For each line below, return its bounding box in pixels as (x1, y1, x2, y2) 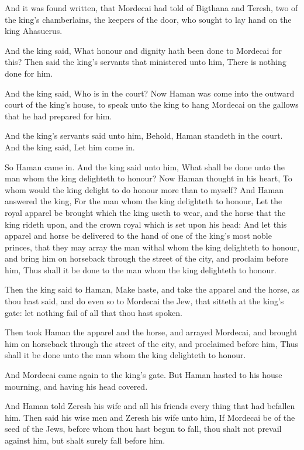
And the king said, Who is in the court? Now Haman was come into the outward (5, 87, 295, 99)
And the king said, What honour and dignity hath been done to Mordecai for (5, 44, 282, 56)
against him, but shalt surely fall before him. (5, 434, 165, 446)
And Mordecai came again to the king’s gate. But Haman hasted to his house (5, 369, 282, 381)
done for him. (5, 67, 53, 79)
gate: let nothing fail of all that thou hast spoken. (5, 306, 182, 318)
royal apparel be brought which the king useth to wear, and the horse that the (5, 206, 286, 218)
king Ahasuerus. (5, 25, 63, 37)
